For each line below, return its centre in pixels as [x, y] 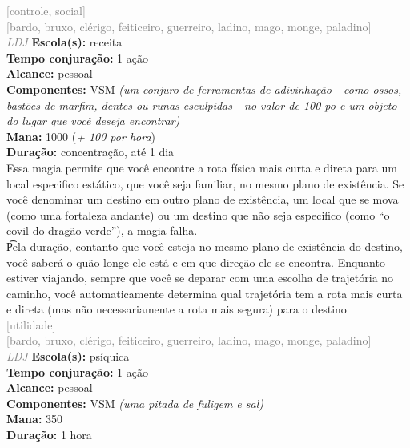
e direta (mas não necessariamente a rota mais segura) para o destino [177, 309]
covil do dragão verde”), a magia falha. [102, 230]
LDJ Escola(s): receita [64, 42]
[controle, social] [46, 10]
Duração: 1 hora [49, 435]
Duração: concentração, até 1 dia [90, 152]
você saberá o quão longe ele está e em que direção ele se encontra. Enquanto [196, 262]
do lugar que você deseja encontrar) [93, 121]
